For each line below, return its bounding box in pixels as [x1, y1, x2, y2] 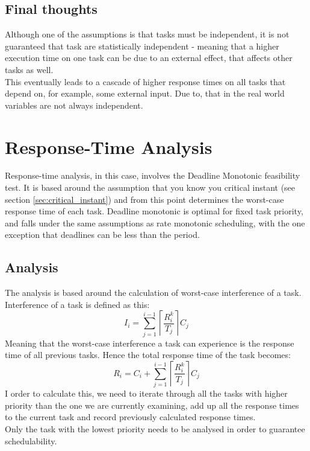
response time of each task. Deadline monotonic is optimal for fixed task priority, [5, 205, 303, 217]
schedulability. [5, 434, 57, 447]
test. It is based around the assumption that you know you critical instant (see [5, 181, 296, 194]
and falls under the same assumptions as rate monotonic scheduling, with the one [5, 216, 305, 229]
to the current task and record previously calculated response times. [5, 411, 256, 423]
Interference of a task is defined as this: [5, 298, 150, 310]
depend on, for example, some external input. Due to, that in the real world [5, 87, 285, 100]
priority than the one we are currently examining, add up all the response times [5, 398, 299, 411]
